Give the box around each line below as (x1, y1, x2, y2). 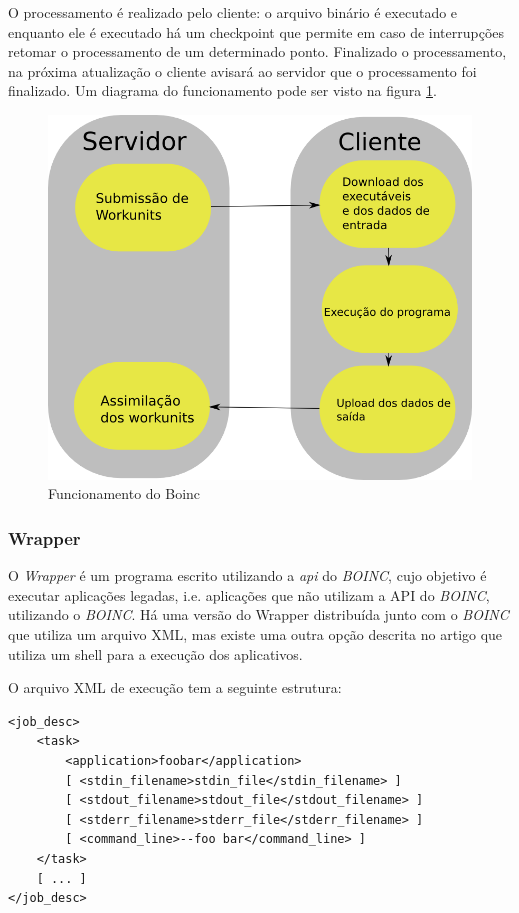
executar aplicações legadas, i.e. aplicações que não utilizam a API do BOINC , (8, 584, 490, 605)
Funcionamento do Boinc (48, 483, 201, 504)
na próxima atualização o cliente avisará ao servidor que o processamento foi (8, 60, 477, 81)
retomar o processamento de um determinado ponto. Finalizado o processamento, (8, 41, 507, 62)
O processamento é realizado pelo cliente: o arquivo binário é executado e (8, 2, 458, 22)
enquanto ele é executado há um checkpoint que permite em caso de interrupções (8, 21, 505, 42)
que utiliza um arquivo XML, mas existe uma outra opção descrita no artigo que (8, 624, 503, 645)
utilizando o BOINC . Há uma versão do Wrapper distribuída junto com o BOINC (8, 604, 509, 625)
